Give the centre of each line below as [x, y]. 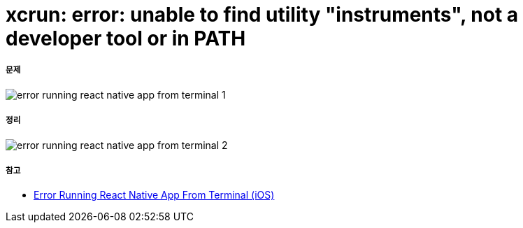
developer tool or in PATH [126, 38]
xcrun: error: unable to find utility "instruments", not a [262, 15]
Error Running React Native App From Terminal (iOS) [154, 195]
